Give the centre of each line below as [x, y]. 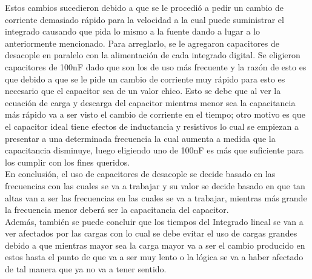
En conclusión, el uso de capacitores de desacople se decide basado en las [140, 174]
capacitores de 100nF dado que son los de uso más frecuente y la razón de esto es [156, 66]
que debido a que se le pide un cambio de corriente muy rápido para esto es [145, 79]
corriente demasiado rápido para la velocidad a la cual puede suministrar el [144, 19]
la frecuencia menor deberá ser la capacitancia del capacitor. [117, 210]
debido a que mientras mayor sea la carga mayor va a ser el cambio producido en [155, 245]
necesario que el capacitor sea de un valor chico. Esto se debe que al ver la [143, 91]
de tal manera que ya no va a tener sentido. [86, 269]
